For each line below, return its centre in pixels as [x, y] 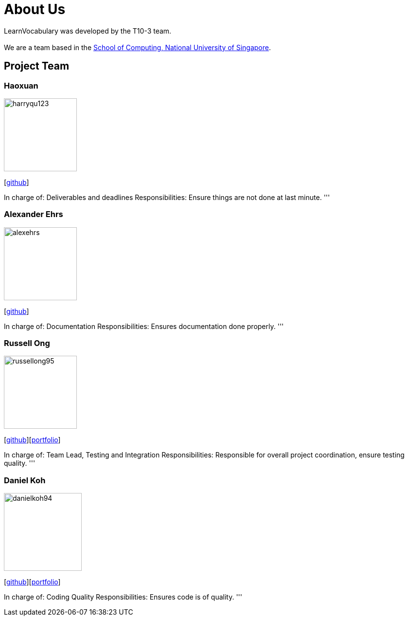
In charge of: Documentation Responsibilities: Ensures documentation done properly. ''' [144, 326]
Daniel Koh [25, 480]
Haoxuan [21, 85]
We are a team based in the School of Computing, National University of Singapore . [138, 47]
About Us [35, 9]
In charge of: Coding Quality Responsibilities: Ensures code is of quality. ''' [123, 597]
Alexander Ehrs [34, 214]
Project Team [37, 66]
